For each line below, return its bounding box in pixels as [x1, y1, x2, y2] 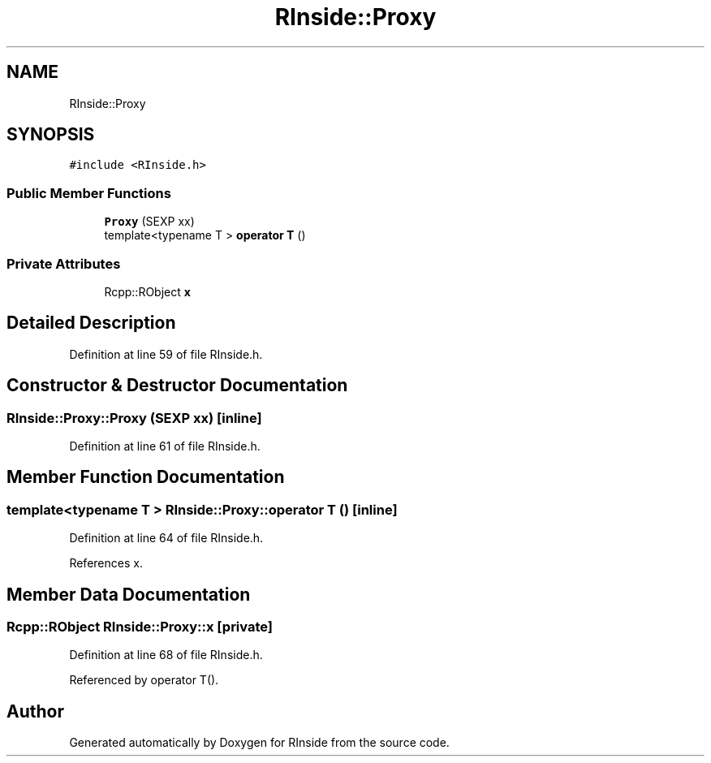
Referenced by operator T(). [69, 673, 219, 688]
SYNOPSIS [6, 124, 95, 145]
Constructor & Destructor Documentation [6, 375, 348, 396]
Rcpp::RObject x [104, 284, 191, 299]
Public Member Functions [6, 184, 171, 201]
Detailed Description [6, 313, 176, 334]
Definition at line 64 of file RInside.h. [69, 531, 264, 545]
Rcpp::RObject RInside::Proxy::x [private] [6, 619, 273, 636]
